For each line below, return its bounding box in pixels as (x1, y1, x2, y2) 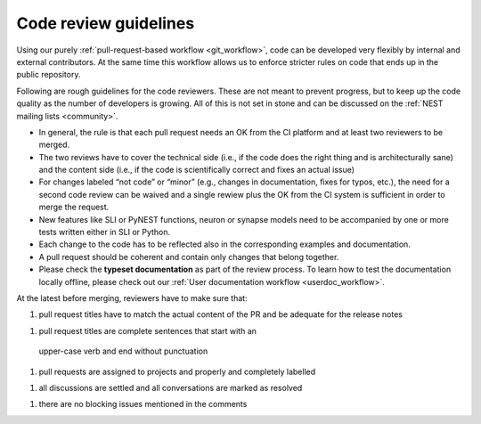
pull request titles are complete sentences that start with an (38, 325, 257, 336)
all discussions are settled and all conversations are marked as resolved (38, 382, 303, 393)
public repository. (16, 69, 81, 80)
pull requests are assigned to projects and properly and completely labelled (38, 366, 316, 377)
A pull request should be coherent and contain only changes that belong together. (38, 251, 339, 262)
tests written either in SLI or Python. (38, 227, 171, 238)
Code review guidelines (16, 13, 195, 33)
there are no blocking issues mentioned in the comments (38, 399, 248, 410)
